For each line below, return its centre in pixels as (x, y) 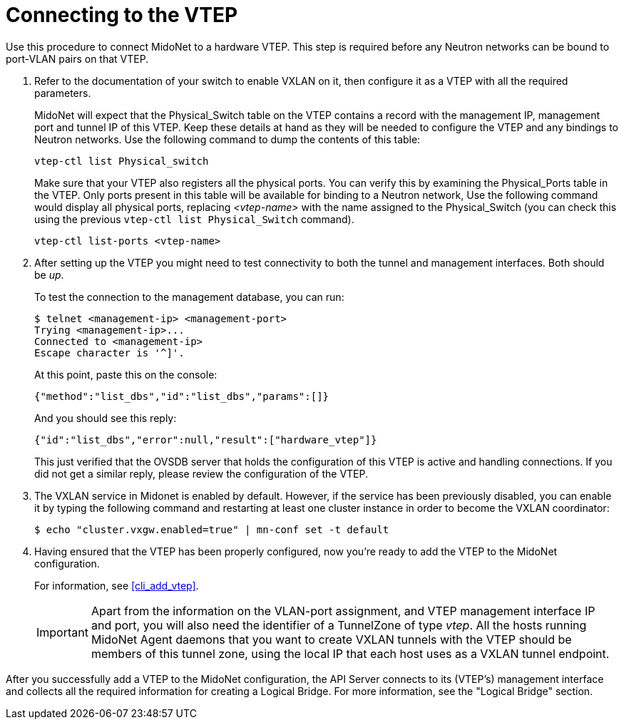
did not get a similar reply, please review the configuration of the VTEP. (201, 473)
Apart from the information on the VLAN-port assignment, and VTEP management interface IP (343, 611)
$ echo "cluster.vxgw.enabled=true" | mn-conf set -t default (212, 529)
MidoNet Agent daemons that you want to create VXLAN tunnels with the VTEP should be (331, 639)
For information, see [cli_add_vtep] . (117, 585)
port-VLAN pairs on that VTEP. (77, 58)
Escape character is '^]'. (109, 353)
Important (62, 632)
